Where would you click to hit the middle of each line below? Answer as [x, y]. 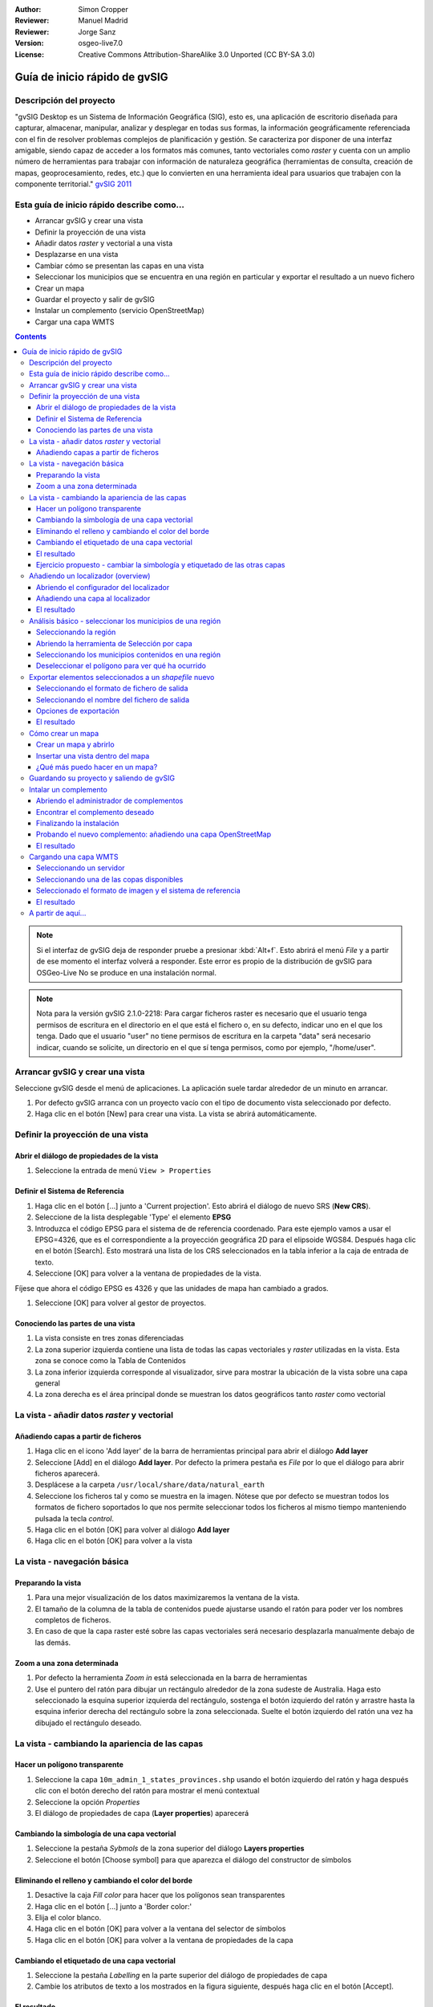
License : [29, 54]
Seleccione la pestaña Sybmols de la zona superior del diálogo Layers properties [170, 1848]
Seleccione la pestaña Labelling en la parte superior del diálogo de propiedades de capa [181, 1976]
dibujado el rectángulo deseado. [88, 1723]
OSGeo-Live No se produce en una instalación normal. [126, 972]
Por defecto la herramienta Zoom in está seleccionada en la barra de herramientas [171, 1678]
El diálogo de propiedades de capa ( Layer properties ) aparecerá [142, 1813]
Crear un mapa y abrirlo [76, 745]
